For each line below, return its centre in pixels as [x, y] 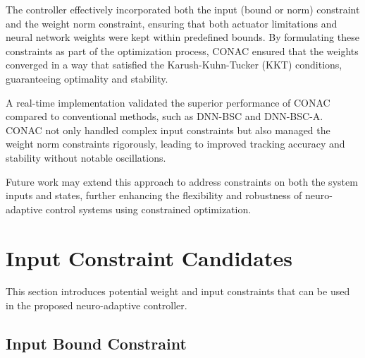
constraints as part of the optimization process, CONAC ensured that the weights [182, 50]
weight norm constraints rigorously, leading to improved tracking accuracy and [175, 144]
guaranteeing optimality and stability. [87, 78]
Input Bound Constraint [96, 344]
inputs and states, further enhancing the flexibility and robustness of [154, 195]
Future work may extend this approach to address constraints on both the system [182, 181]
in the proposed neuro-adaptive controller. [97, 305]
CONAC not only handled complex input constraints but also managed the [168, 130]
